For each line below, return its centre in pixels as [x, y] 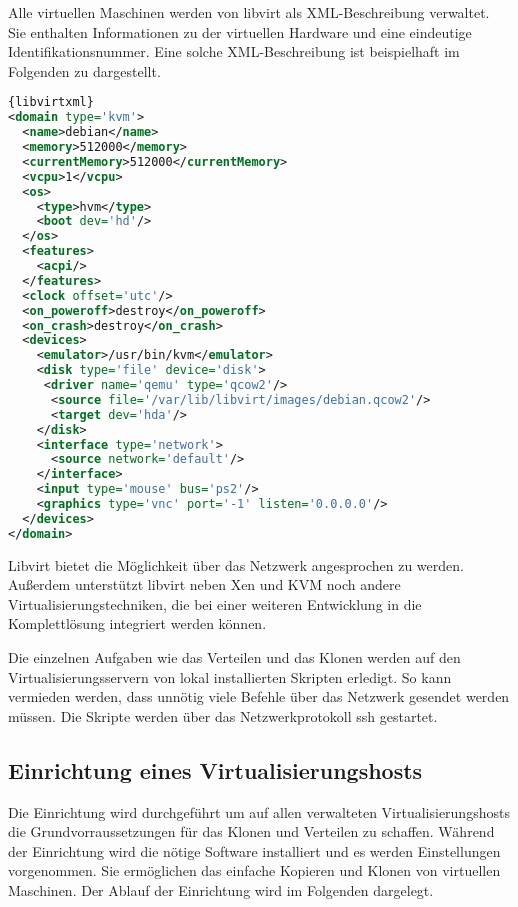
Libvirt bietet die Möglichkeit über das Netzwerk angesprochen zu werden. [236, 564]
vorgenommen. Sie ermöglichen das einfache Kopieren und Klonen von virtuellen [254, 870]
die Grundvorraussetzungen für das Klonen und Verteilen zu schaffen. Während [251, 831]
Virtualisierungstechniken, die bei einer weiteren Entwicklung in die [215, 603]
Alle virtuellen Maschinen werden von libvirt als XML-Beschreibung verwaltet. [249, 12]
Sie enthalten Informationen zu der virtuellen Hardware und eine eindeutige [240, 31]
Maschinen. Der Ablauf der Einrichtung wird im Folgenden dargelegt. [221, 889]
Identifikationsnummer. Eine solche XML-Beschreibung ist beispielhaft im [234, 51]
